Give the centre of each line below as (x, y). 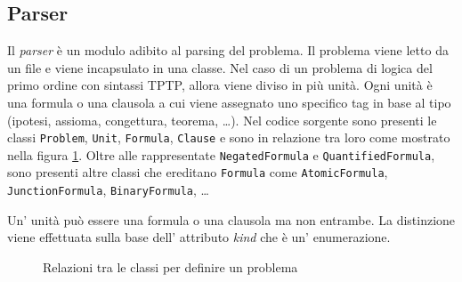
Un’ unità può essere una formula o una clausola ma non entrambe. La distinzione (231, 219)
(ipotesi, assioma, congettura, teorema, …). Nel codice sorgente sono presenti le (222, 120)
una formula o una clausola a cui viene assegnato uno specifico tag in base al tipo (229, 102)
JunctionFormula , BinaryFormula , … (108, 190)
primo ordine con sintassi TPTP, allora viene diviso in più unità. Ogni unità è (220, 85)
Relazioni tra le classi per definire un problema (170, 266)
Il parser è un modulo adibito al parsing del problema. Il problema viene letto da (228, 50)
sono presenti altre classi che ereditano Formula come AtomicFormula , (198, 172)
